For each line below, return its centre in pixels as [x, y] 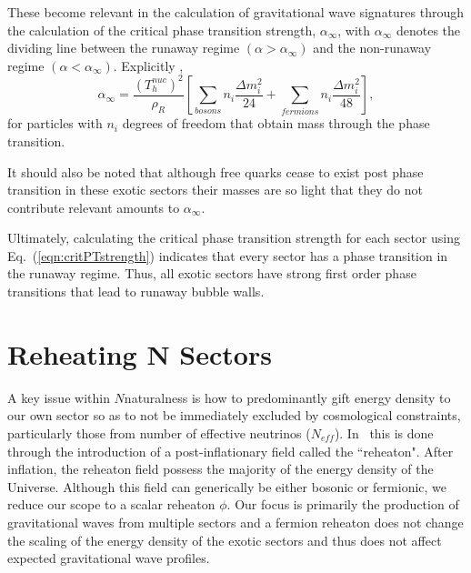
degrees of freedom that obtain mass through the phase [276, 123]
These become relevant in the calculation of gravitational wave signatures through [236, 12]
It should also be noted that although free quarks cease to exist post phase [215, 171]
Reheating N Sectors [140, 353]
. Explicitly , [148, 65]
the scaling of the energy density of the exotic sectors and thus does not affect [225, 540]
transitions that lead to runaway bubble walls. [136, 292]
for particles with [55, 123]
